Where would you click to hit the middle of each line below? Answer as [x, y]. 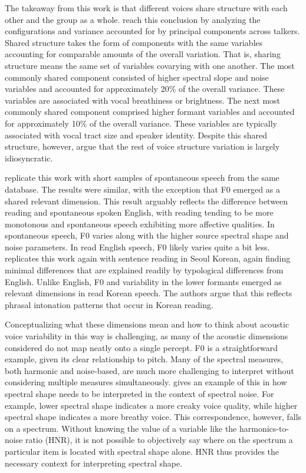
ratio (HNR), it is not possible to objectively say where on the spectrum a [159, 440]
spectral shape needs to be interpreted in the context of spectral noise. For [139, 393]
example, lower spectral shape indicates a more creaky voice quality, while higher [151, 405]
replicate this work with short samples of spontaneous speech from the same [142, 178]
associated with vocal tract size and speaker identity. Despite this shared [136, 135]
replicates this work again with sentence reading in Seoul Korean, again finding [148, 258]
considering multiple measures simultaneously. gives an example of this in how [146, 382]
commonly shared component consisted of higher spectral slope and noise [137, 77]
